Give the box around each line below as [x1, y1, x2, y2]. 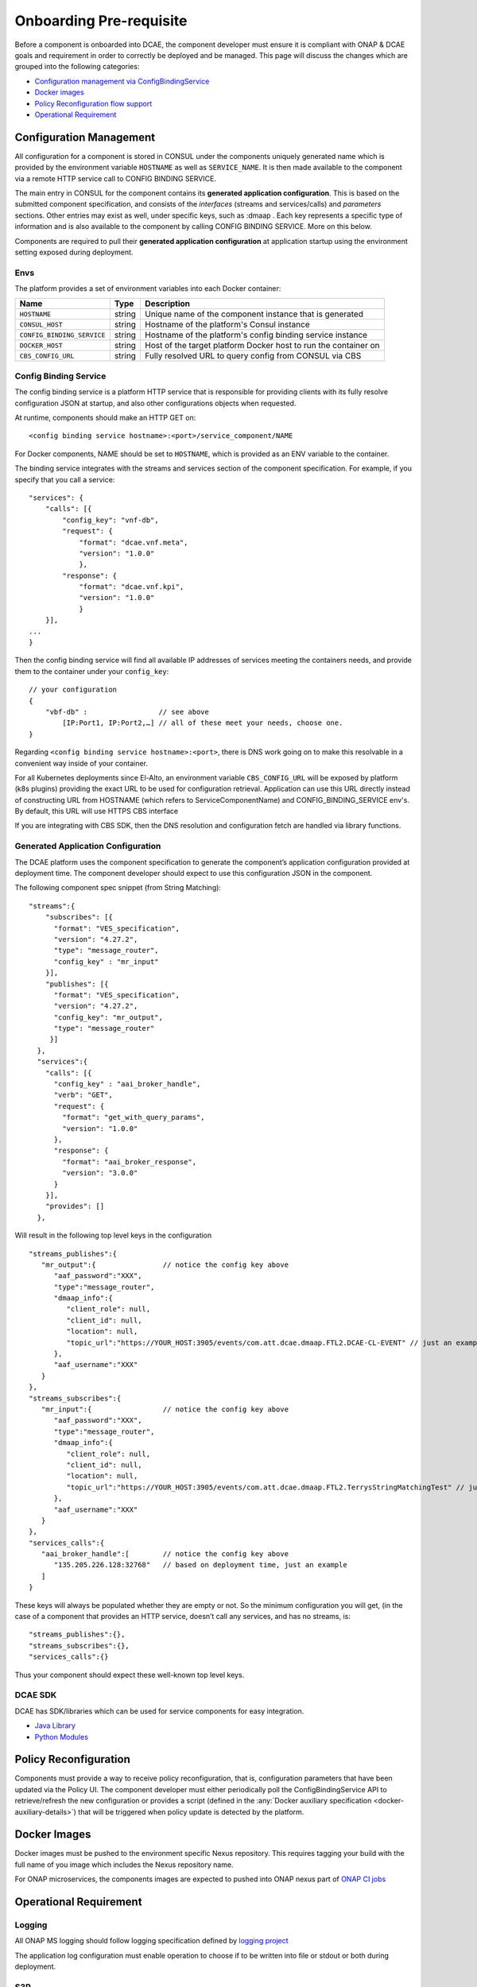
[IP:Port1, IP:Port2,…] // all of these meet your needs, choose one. [62, 718, 343, 727]
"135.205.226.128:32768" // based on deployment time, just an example [53, 1560, 347, 1570]
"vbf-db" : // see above [45, 707, 210, 716]
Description [144, 298, 191, 309]
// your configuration [29, 685, 118, 695]
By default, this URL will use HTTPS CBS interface [14, 807, 179, 816]
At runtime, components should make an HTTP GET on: [14, 413, 196, 422]
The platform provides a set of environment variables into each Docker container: [14, 284, 281, 293]
